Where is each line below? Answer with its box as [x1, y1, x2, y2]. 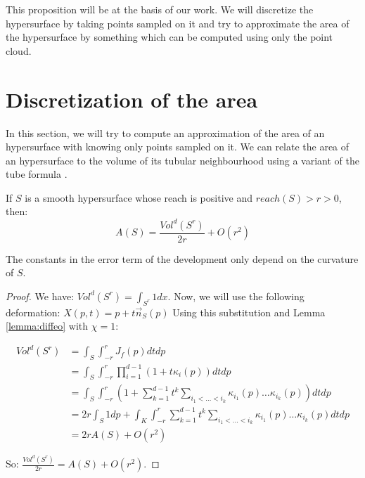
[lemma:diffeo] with [6, 318, 89, 333]
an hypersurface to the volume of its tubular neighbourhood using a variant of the [6, 153, 359, 167]
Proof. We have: [6, 288, 75, 303]
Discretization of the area [6, 84, 258, 113]
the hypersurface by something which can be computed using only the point [6, 30, 333, 44]
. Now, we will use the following [167, 288, 305, 303]
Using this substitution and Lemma [172, 304, 326, 319]
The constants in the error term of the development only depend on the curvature [6, 251, 359, 266]
